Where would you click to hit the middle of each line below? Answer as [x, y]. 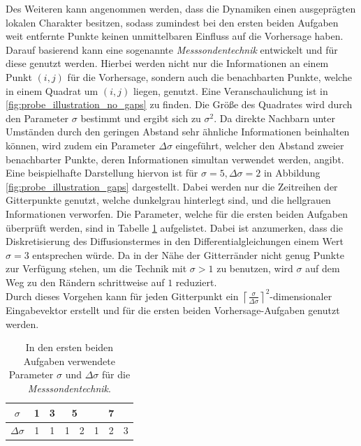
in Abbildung [292, 173]
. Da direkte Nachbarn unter [275, 118]
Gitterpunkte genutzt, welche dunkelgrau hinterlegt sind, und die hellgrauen [168, 200]
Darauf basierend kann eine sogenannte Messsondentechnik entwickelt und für [172, 49]
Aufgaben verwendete [69, 360]
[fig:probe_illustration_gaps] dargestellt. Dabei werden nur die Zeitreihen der [172, 186]
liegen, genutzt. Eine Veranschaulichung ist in [230, 90]
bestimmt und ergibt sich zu [141, 118]
